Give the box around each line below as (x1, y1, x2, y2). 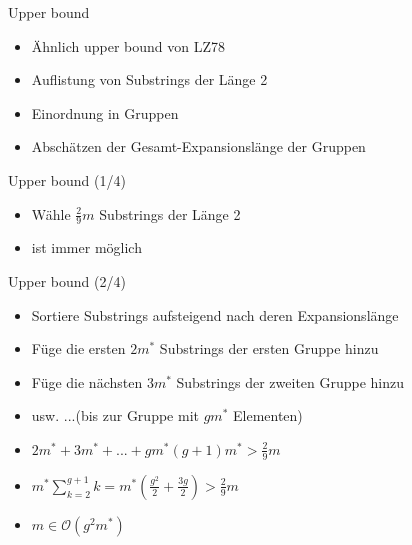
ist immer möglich (31, 237, 142, 258)
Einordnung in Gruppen (31, 102, 179, 123)
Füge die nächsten (31, 371, 143, 392)
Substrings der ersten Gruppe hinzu (159, 338, 379, 359)
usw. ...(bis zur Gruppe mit (31, 405, 199, 426)
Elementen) (232, 405, 303, 426)
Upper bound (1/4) (8, 169, 126, 190)
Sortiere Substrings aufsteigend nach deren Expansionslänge (31, 304, 399, 325)
